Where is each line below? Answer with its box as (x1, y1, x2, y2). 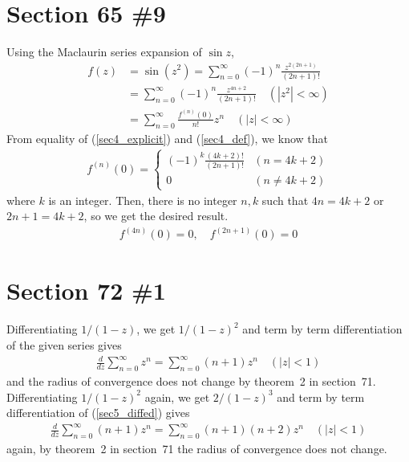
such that (261, 191, 309, 208)
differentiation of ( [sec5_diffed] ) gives (6, 404, 190, 421)
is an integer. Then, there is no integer (48, 191, 237, 208)
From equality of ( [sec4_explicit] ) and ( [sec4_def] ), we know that (6, 129, 328, 146)
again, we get (144, 388, 210, 405)
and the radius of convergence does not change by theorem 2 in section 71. (6, 372, 376, 389)
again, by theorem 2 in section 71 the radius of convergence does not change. (6, 440, 387, 457)
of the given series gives (6, 336, 122, 353)
